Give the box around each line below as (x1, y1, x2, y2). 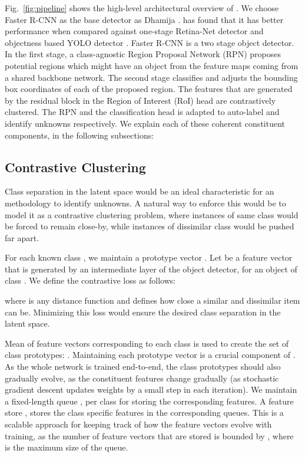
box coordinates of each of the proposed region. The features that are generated (5, 83, 293, 95)
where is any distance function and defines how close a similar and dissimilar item (5, 294, 300, 307)
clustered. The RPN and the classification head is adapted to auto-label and (5, 106, 280, 118)
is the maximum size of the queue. (5, 441, 128, 453)
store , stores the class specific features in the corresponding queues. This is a (5, 406, 284, 419)
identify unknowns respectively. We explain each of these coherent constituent (5, 117, 285, 129)
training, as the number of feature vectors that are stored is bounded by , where (5, 429, 294, 442)
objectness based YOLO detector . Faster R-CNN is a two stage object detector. (5, 36, 294, 48)
